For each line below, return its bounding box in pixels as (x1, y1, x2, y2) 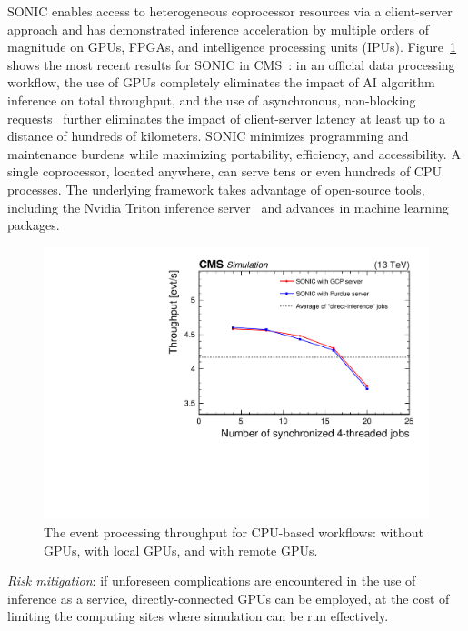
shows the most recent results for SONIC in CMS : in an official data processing (7, 55, 455, 74)
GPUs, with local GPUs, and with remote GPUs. (44, 540, 318, 559)
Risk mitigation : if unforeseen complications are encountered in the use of (7, 571, 416, 590)
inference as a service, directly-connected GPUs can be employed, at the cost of (7, 588, 450, 607)
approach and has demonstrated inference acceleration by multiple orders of (7, 19, 430, 38)
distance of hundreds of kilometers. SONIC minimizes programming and (7, 126, 409, 145)
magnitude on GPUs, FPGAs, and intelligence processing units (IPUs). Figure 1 (7, 37, 457, 56)
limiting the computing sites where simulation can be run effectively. (7, 606, 389, 626)
